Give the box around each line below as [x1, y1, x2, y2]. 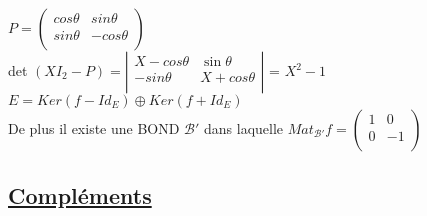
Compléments [8, 180, 152, 211]
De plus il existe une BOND [8, 118, 180, 138]
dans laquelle [204, 118, 284, 138]
